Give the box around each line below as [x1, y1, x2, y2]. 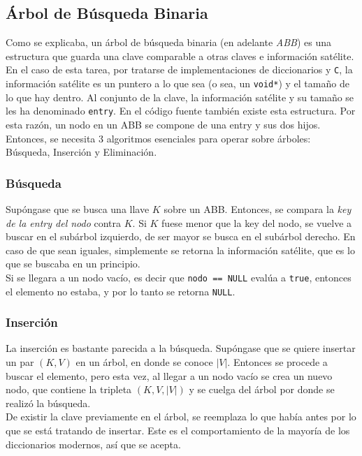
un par [6, 355, 34, 369]
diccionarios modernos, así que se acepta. [6, 436, 181, 451]
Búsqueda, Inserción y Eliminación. [6, 145, 157, 159]
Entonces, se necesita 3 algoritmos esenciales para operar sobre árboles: [6, 131, 311, 145]
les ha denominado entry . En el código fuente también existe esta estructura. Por [6, 103, 356, 118]
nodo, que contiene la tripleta [6, 382, 132, 397]
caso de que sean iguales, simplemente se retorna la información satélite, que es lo [6, 242, 355, 257]
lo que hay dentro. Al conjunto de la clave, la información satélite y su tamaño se [6, 89, 354, 104]
